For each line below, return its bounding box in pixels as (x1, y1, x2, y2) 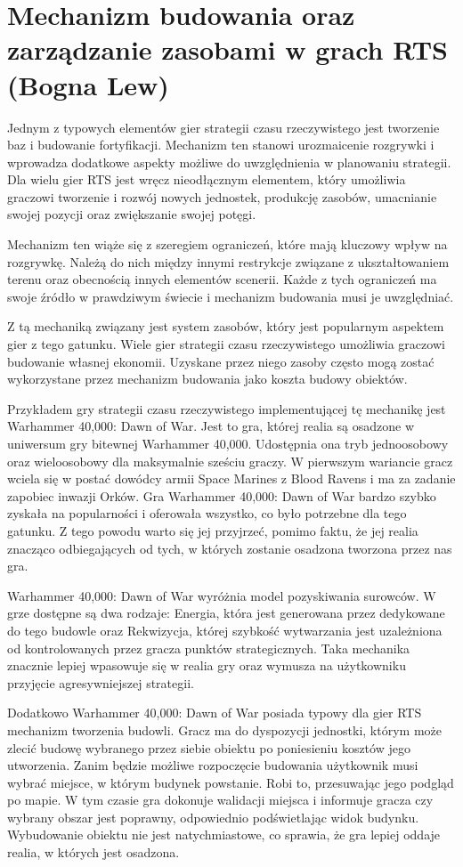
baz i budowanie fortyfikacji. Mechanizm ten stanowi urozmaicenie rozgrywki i (7, 135, 435, 154)
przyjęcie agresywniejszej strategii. (7, 673, 194, 692)
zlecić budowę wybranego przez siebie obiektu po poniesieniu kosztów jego (7, 738, 410, 757)
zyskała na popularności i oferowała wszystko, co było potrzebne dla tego (7, 504, 407, 523)
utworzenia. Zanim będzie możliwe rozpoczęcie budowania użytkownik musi (7, 756, 418, 774)
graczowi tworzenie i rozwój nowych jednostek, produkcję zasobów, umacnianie (7, 187, 437, 206)
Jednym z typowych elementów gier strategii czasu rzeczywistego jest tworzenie (7, 117, 440, 136)
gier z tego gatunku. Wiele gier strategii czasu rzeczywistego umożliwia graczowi (7, 335, 445, 353)
